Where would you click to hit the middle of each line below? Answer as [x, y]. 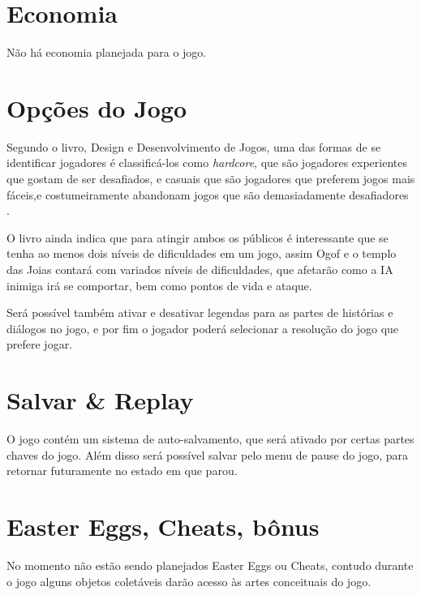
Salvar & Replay [100, 400]
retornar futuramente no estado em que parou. [122, 471]
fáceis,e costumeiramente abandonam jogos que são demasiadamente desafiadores [208, 194]
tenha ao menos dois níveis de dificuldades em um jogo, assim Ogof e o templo [202, 253]
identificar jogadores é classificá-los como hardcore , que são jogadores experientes [207, 163]
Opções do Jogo [97, 107]
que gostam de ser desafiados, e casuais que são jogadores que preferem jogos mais [211, 179]
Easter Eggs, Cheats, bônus [163, 527]
